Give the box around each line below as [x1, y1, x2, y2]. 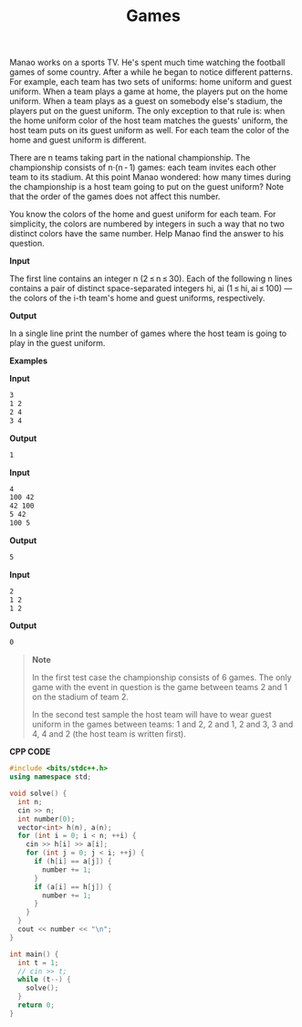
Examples [9, 355, 48, 366]
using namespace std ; [9, 772, 92, 781]
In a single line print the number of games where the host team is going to [9, 328, 287, 339]
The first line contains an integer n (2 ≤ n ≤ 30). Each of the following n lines [9, 273, 293, 284]
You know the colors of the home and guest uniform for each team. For [9, 209, 276, 220]
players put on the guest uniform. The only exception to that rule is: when [9, 106, 286, 117]
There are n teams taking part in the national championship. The [9, 152, 251, 163]
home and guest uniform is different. [9, 134, 147, 146]
